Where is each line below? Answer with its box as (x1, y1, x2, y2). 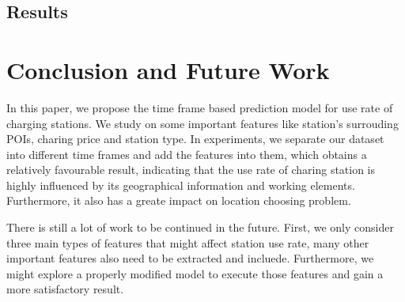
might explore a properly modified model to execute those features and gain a (6, 265, 384, 281)
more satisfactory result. (6, 281, 124, 297)
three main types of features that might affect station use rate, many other (6, 234, 369, 251)
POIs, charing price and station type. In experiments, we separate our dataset (6, 130, 384, 147)
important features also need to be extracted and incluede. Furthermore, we (6, 250, 374, 266)
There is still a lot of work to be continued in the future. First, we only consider (6, 219, 394, 236)
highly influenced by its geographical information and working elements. (6, 176, 355, 193)
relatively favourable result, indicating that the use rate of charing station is (6, 161, 376, 178)
